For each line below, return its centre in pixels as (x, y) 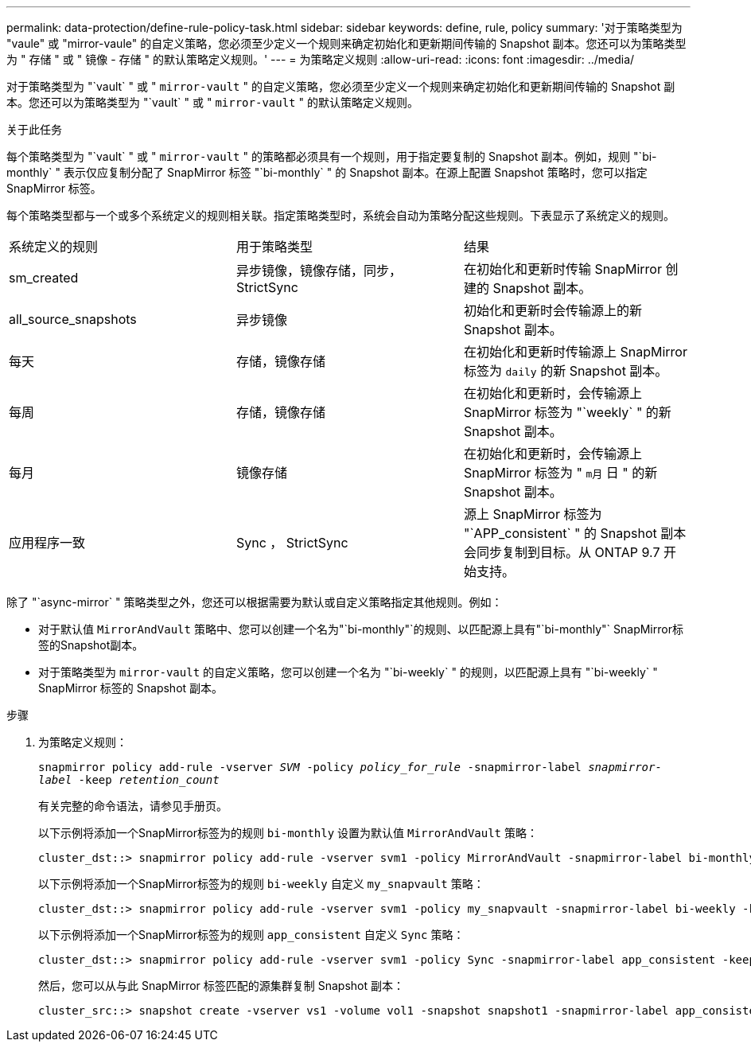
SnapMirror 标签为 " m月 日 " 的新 (560, 473)
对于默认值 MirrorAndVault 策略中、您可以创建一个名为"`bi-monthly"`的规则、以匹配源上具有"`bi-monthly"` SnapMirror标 (361, 629)
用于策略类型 (274, 247)
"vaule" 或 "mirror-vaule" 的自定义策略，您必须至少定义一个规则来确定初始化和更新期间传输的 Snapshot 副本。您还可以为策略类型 (346, 43)
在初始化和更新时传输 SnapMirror (562, 269)
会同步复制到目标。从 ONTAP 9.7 (562, 552)
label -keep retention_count (129, 780)
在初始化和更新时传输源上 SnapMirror (575, 352)
